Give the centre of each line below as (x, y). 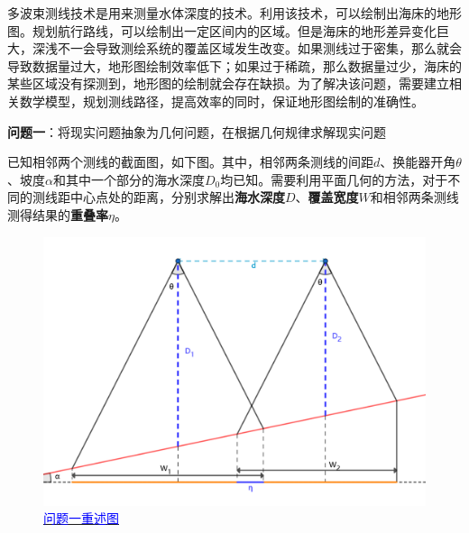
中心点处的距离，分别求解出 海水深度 (177, 197)
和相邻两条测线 (414, 197)
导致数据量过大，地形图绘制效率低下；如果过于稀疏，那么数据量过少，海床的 (234, 65)
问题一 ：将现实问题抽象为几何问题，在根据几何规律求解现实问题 (197, 131)
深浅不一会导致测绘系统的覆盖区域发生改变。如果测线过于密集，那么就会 (247, 48)
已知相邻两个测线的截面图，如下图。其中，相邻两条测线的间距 (190, 162)
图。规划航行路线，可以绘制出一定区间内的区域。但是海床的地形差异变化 (222, 30)
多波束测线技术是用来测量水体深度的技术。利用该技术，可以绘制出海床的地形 (234, 13)
